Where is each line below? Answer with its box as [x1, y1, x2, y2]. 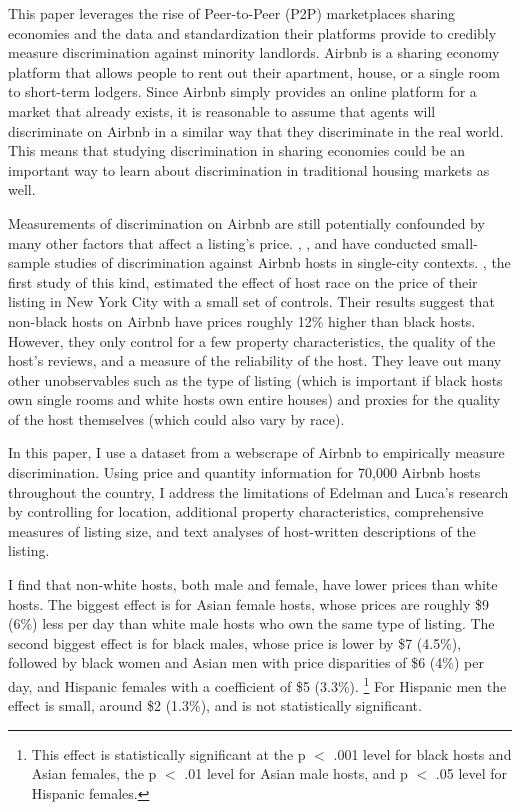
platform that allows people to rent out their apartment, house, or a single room [8, 61, 501, 82]
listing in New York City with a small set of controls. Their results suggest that [8, 291, 495, 312]
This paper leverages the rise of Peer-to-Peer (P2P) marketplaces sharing [8, 3, 456, 23]
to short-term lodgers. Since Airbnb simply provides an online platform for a [8, 81, 477, 102]
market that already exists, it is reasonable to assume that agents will [8, 100, 436, 121]
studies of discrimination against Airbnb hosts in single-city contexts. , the [54, 252, 511, 273]
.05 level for [435, 763, 508, 784]
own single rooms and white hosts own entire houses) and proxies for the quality [8, 389, 501, 410]
